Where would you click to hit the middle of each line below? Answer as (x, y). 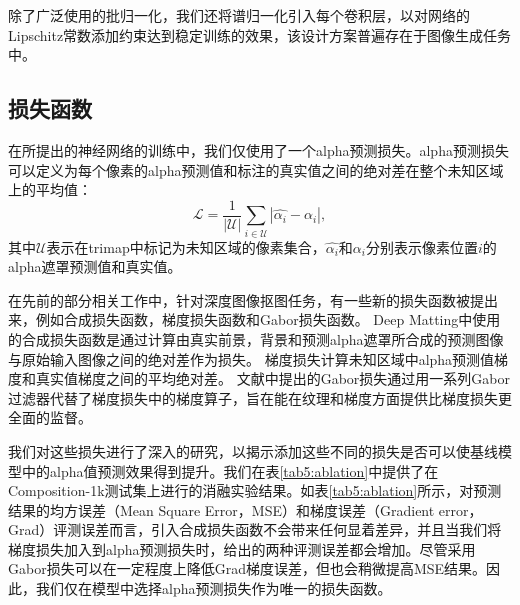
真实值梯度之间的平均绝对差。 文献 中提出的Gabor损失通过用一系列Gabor (272, 378)
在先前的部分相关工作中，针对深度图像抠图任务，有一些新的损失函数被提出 (253, 299)
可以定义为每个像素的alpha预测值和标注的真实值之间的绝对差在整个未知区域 (256, 169)
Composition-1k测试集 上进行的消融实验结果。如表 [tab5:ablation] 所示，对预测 (255, 490)
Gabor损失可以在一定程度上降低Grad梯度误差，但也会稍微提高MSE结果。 (247, 568)
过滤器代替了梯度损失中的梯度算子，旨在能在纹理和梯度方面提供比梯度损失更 (260, 397)
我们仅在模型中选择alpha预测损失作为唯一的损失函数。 (213, 588)
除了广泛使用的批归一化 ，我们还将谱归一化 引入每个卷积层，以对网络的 (239, 15)
